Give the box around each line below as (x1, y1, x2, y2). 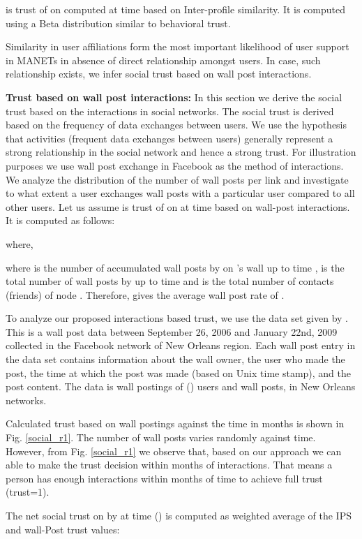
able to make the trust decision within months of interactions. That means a (6, 457, 333, 472)
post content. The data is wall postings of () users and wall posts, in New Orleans (6, 379, 356, 394)
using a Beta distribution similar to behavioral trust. (6, 15, 231, 30)
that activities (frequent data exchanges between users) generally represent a (6, 131, 333, 145)
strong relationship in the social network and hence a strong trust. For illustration (6, 145, 356, 159)
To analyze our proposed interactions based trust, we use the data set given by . (6, 311, 348, 325)
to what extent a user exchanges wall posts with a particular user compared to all (6, 186, 355, 200)
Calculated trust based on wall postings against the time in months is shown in (6, 416, 345, 431)
